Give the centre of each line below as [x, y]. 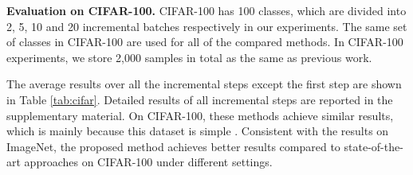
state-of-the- [374, 146]
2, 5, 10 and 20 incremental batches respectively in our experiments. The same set [207, 26]
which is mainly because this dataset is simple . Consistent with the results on [198, 131]
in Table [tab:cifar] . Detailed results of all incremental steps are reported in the [200, 99]
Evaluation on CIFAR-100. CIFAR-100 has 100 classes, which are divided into [206, 10]
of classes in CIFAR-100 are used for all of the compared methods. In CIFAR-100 [205, 42]
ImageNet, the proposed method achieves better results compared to [173, 146]
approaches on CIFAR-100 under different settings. [148, 162]
